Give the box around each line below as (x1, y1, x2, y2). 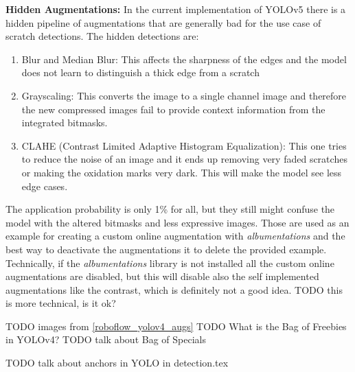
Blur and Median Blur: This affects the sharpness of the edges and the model (21, 51, 347, 66)
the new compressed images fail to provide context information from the (21, 102, 325, 116)
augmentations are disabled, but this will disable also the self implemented (5, 269, 319, 283)
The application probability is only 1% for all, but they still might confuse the (5, 202, 335, 216)
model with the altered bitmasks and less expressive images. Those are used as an (5, 215, 350, 229)
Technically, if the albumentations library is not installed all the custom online (5, 255, 334, 270)
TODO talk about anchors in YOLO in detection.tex (5, 356, 229, 370)
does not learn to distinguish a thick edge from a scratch (21, 65, 260, 80)
